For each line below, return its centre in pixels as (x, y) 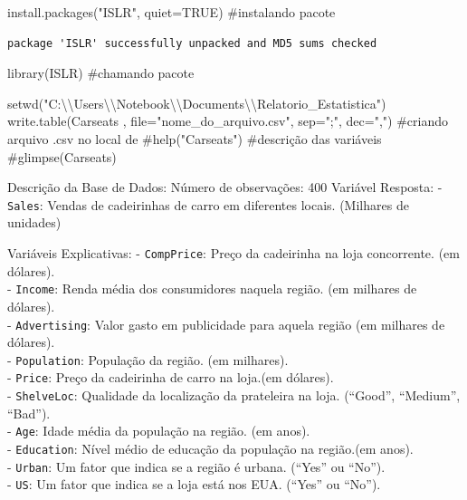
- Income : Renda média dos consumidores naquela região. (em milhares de (212, 288)
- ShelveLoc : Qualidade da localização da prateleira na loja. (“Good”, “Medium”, (234, 395)
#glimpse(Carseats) (62, 156)
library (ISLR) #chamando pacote (101, 73)
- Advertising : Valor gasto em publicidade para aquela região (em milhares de (226, 324)
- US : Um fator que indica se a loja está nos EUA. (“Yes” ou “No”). (194, 484)
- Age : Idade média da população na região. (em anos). (159, 431)
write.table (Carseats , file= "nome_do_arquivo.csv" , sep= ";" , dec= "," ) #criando (228, 121)
